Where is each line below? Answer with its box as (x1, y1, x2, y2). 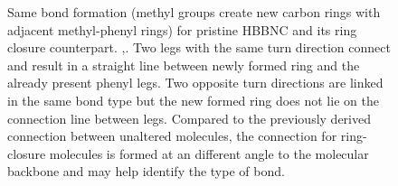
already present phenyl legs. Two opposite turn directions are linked (7, 73, 384, 92)
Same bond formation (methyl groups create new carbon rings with (7, 3, 381, 21)
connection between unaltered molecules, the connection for (7, 126, 337, 145)
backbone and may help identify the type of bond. (7, 162, 285, 181)
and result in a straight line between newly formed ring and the (7, 55, 360, 74)
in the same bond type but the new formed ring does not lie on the (7, 90, 379, 109)
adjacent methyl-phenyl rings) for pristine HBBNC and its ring (7, 20, 357, 39)
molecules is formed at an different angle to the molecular (49, 144, 369, 163)
